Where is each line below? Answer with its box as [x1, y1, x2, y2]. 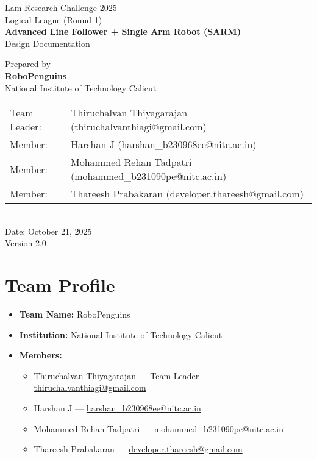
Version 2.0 [5, 237, 46, 249]
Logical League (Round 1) [5, 13, 102, 26]
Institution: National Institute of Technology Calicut [19, 328, 223, 341]
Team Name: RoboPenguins [19, 308, 130, 321]
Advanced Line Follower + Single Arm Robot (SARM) [5, 25, 241, 38]
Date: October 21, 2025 [5, 224, 92, 237]
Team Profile [5, 272, 115, 297]
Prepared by [5, 57, 51, 70]
